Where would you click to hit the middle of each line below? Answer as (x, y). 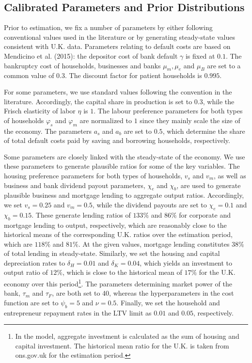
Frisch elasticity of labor (40, 111)
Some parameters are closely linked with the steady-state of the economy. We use (125, 156)
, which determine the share (204, 131)
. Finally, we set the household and (168, 302)
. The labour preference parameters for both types (168, 111)
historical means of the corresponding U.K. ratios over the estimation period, (118, 234)
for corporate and (205, 214)
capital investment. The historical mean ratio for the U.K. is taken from (122, 345)
